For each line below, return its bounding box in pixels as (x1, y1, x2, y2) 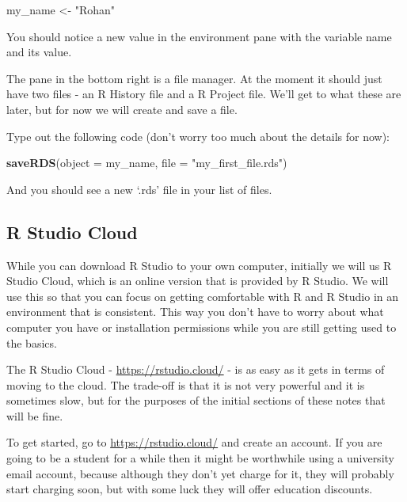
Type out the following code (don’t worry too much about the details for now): (6, 127, 390, 144)
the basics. (6, 334, 57, 351)
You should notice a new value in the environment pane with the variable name (6, 28, 392, 44)
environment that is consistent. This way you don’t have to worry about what (6, 303, 384, 320)
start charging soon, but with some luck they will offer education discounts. (6, 481, 373, 497)
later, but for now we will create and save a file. (6, 101, 238, 117)
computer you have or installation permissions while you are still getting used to (6, 318, 397, 335)
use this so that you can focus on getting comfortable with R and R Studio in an (6, 287, 399, 304)
